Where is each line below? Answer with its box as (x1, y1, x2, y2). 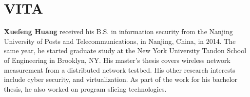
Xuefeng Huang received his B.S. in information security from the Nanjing (4, 26, 233, 37)
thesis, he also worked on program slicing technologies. (4, 83, 167, 94)
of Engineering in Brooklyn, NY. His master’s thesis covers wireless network (4, 55, 231, 65)
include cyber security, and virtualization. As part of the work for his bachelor (4, 74, 237, 84)
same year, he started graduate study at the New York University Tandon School (4, 45, 247, 56)
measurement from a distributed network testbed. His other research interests (4, 64, 235, 75)
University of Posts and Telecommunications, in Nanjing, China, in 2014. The (4, 36, 236, 46)
